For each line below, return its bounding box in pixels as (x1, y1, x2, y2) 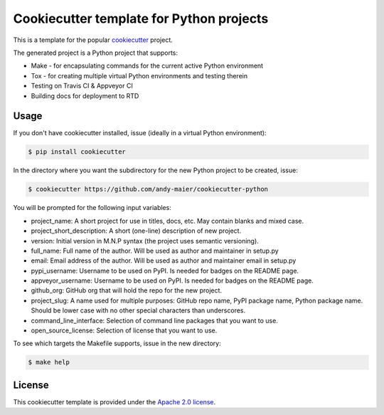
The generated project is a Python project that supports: (13, 48, 178, 57)
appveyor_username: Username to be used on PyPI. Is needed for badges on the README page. (31, 276, 314, 285)
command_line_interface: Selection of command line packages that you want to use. (31, 316, 279, 325)
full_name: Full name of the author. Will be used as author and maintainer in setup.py (31, 246, 279, 255)
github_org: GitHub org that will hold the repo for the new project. (31, 286, 223, 295)
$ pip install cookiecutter (28, 148, 126, 156)
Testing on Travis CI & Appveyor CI (31, 82, 133, 90)
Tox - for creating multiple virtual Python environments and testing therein (31, 71, 248, 80)
